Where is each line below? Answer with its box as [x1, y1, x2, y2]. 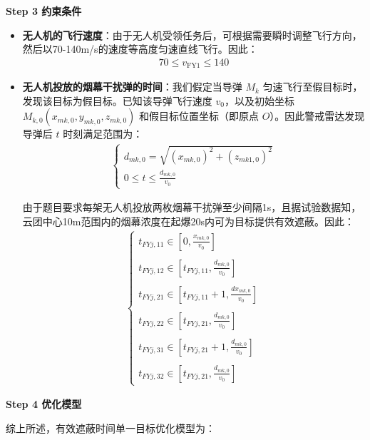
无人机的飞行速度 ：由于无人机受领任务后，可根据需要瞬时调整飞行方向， [22, 27, 362, 42]
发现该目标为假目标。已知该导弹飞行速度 [22, 93, 212, 108]
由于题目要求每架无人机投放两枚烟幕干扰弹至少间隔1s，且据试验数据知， [22, 200, 361, 215]
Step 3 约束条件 [6, 4, 82, 18]
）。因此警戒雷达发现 [269, 108, 365, 123]
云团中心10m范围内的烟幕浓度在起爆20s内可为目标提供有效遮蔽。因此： [22, 213, 354, 228]
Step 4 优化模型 [6, 396, 82, 411]
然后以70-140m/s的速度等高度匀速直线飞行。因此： [22, 41, 258, 56]
